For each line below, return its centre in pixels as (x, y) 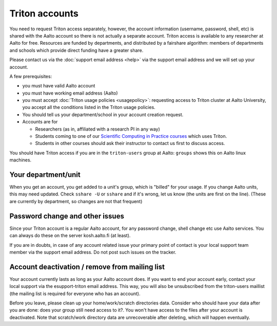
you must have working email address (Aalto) (70, 93)
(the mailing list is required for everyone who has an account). (75, 294)
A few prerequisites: (31, 76)
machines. (21, 160)
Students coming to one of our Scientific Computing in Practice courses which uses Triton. (131, 136)
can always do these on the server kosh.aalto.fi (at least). (70, 236)
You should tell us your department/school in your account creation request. (103, 114)
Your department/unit (45, 175)
